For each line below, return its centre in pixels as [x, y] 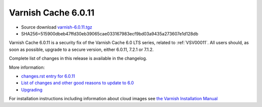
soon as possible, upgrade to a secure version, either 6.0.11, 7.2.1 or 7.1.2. [81, 49]
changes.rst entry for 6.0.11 [48, 76]
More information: [27, 67]
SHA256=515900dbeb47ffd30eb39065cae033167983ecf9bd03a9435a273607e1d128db [110, 33]
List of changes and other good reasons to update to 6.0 [78, 83]
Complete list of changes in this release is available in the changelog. [78, 59]
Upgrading [32, 90]
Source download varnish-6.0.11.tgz [57, 27]
